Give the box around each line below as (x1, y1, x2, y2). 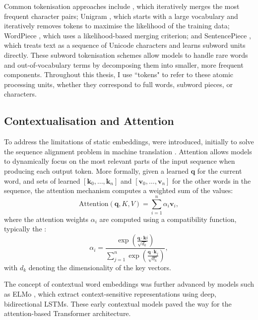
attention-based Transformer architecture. (4, 308, 131, 319)
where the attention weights (4, 213, 89, 224)
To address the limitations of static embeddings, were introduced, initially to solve (4, 136, 254, 147)
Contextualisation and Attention (4, 113, 174, 128)
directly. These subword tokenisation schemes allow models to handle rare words (4, 49, 248, 60)
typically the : (4, 223, 47, 234)
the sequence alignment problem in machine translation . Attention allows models (4, 146, 252, 156)
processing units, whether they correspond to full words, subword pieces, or (4, 79, 233, 89)
